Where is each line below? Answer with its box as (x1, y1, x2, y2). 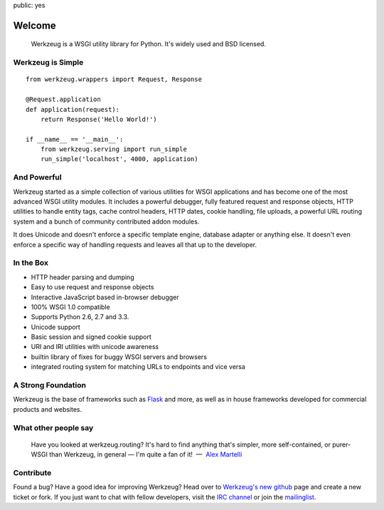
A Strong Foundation (13, 380, 87, 390)
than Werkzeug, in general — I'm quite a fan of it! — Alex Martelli (48, 450, 242, 459)
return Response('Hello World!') (40, 115, 158, 123)
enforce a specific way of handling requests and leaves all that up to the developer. (13, 240, 257, 249)
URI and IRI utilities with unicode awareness (31, 343, 159, 351)
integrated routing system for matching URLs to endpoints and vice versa (31, 363, 245, 371)
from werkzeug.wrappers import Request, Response (26, 76, 203, 83)
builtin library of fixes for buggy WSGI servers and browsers (31, 353, 208, 361)
